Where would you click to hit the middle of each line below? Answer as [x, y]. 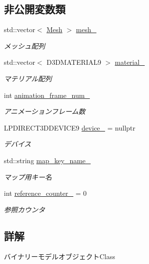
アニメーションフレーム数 [45, 111]
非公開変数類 [35, 9]
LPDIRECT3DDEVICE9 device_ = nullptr [70, 127]
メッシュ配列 [24, 46]
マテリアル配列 [28, 78]
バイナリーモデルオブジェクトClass [60, 256]
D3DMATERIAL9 [74, 62]
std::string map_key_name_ [47, 160]
